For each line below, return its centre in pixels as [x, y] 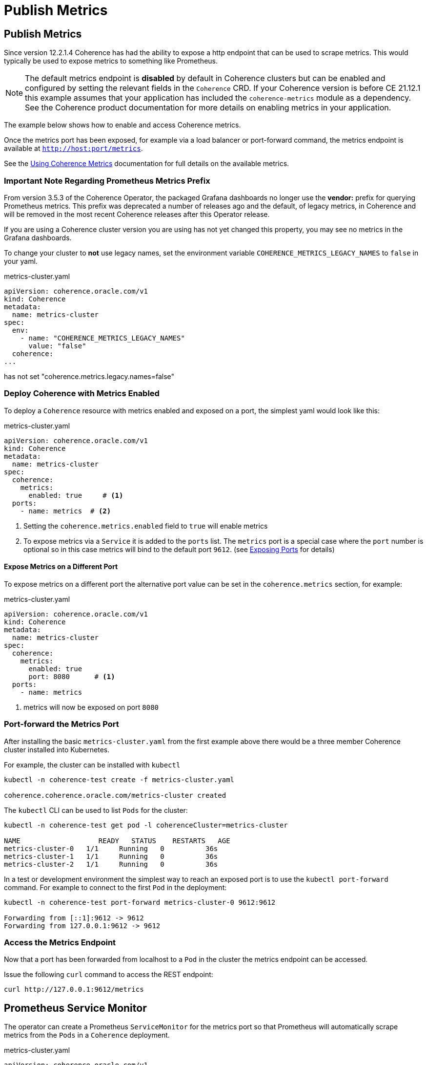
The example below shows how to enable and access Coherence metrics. [122, 125]
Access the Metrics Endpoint [60, 943]
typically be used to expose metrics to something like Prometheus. [111, 61]
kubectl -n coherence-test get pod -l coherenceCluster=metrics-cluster [146, 825]
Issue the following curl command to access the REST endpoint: [109, 975]
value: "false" [57, 346]
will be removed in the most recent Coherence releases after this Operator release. [137, 214]
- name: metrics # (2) [66, 511]
